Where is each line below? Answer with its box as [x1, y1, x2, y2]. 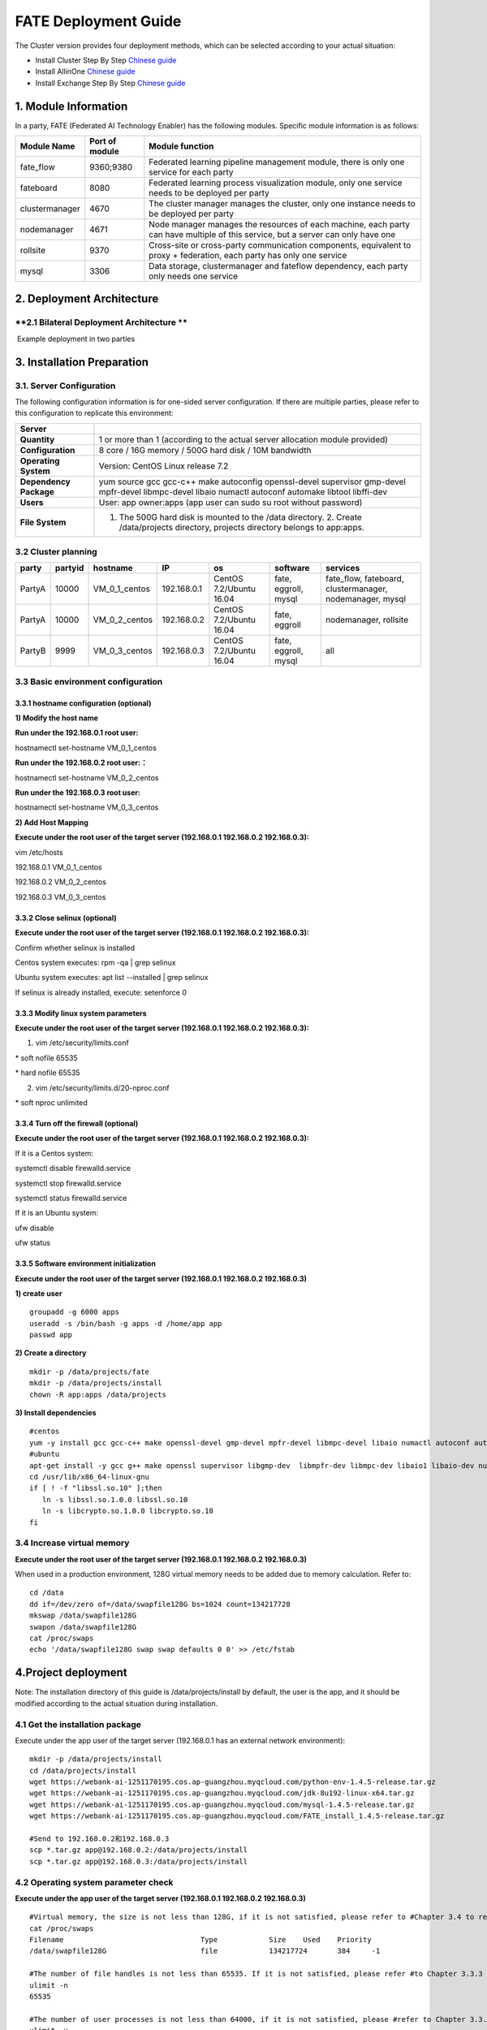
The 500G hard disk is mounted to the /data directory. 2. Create [119, 512, 363, 523]
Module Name [19, 140, 75, 152]
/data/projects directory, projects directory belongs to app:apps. [119, 521, 365, 533]
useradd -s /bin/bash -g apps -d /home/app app [29, 1319, 222, 1328]
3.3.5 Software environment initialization [15, 1259, 156, 1268]
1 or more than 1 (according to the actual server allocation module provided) [98, 434, 389, 445]
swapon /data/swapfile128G [29, 1622, 137, 1631]
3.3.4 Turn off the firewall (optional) [15, 1119, 139, 1129]
